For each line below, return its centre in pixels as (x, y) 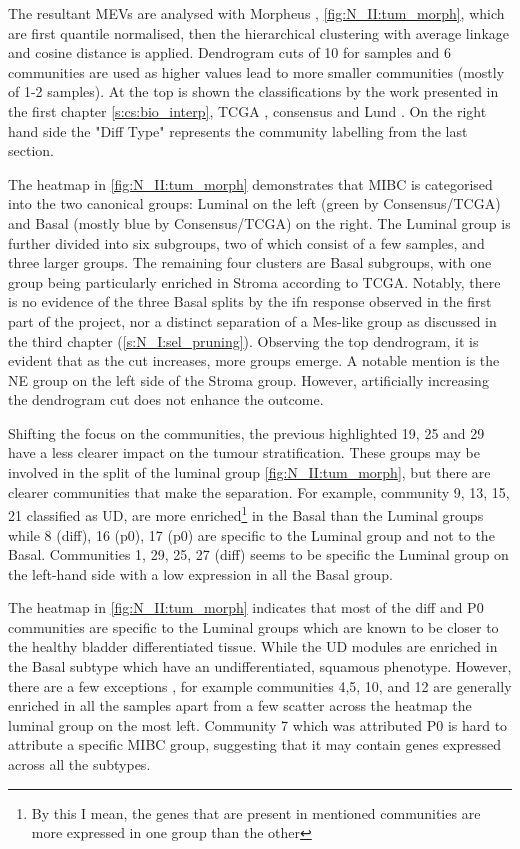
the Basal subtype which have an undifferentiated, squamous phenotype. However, (260, 666)
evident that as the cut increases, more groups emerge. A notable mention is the (254, 360)
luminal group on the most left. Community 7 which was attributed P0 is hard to (258, 724)
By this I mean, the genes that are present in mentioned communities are (256, 812)
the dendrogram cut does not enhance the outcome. (166, 399)
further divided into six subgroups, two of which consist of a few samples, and (246, 242)
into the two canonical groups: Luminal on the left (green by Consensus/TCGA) (254, 203)
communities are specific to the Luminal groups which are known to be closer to (253, 626)
